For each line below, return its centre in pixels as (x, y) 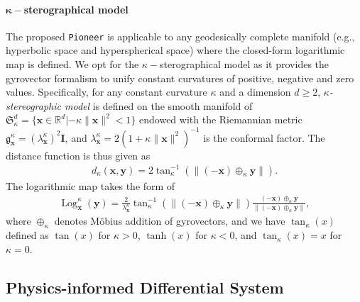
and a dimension (255, 92)
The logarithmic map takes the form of (91, 185)
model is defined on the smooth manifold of (159, 105)
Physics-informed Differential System (145, 287)
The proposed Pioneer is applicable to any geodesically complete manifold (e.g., (180, 36)
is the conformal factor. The (264, 137)
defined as (27, 235)
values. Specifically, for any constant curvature (107, 92)
